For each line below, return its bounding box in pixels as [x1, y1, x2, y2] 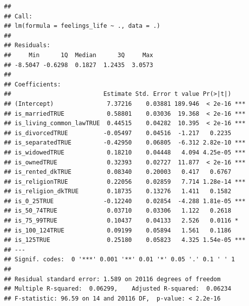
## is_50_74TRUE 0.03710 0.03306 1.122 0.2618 [4, 207, 232, 215]
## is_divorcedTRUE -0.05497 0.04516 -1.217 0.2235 [4, 129, 232, 137]
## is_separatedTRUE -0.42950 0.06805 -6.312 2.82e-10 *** [4, 139, 246, 147]
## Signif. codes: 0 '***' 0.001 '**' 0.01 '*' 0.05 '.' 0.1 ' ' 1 [4, 256, 235, 263]
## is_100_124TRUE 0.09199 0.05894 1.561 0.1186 [4, 227, 232, 234]
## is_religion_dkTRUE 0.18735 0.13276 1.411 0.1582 [4, 188, 232, 195]
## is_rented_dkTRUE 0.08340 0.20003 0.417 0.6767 [4, 168, 232, 176]
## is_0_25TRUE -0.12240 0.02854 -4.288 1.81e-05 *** [4, 197, 246, 205]
